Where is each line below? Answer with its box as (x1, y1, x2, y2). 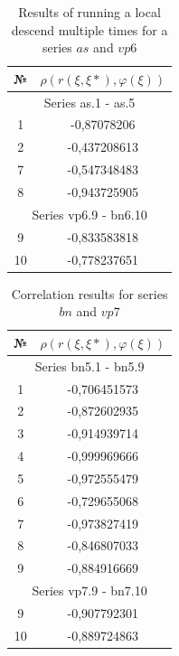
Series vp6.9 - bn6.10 (32, 204, 147, 223)
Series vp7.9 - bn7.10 (32, 581, 147, 600)
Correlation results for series (11, 284, 168, 303)
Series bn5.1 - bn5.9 (34, 356, 145, 375)
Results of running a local (18, 3, 161, 21)
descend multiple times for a (11, 20, 168, 39)
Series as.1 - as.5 (43, 92, 136, 111)
